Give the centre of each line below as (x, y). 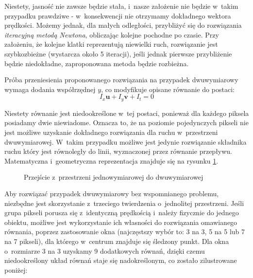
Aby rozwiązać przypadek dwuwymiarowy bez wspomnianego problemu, (112, 193)
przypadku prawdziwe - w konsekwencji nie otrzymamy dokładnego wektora (118, 15)
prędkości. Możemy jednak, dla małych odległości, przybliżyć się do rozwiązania (123, 25)
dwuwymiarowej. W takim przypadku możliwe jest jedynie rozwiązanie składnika (126, 141)
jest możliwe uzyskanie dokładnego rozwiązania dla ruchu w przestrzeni (111, 132)
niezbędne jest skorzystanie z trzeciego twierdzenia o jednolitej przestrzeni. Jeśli (124, 203)
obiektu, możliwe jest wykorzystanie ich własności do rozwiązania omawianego (121, 222)
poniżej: (16, 269)
